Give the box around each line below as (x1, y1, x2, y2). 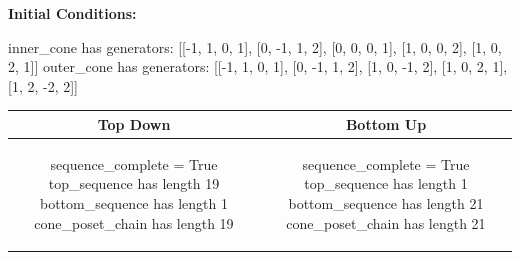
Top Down (97, 113, 171, 134)
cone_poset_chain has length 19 (34, 212, 234, 233)
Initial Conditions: (8, 3, 137, 23)
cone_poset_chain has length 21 (286, 212, 486, 233)
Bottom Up (345, 113, 427, 134)
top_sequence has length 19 (48, 173, 220, 194)
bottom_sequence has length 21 (288, 192, 484, 213)
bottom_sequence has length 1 (40, 192, 228, 213)
